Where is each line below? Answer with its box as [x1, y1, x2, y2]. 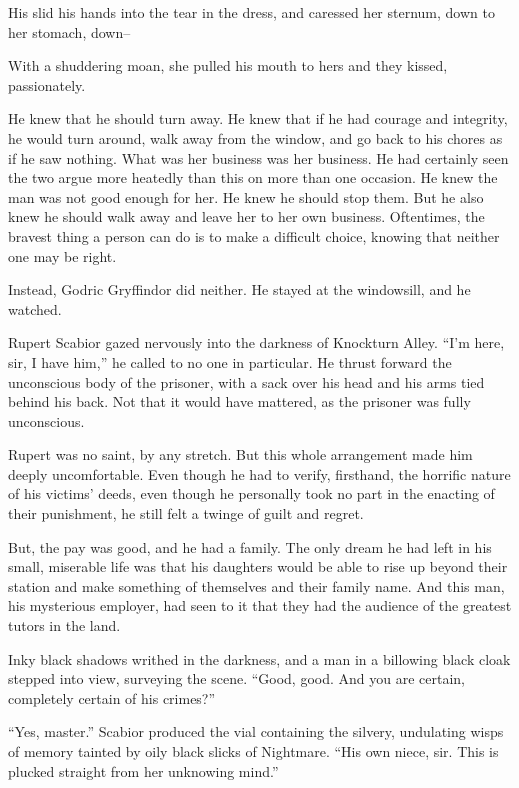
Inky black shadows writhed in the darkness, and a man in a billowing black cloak [8, 648, 511, 669]
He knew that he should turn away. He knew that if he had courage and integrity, [8, 108, 508, 129]
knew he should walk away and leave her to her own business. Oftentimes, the [8, 206, 485, 227]
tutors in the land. [8, 615, 121, 636]
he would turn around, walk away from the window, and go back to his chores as [8, 127, 503, 148]
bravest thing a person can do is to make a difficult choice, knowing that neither [8, 225, 500, 246]
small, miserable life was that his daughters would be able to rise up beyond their [8, 556, 508, 577]
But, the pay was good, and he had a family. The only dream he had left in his [8, 536, 492, 557]
